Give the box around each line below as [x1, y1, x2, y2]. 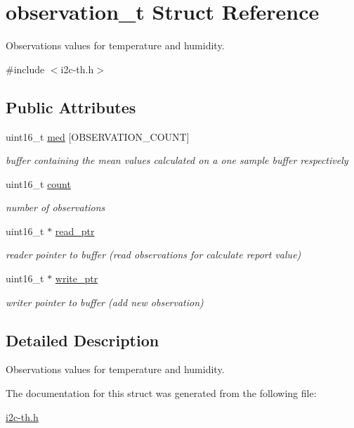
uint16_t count [6, 176, 71, 191]
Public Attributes [6, 96, 136, 118]
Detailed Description [6, 329, 159, 351]
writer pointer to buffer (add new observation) [6, 294, 204, 309]
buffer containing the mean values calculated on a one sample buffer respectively [6, 153, 348, 168]
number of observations [6, 200, 105, 215]
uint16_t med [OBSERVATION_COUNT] [6, 129, 190, 144]
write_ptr [55, 271, 98, 286]
